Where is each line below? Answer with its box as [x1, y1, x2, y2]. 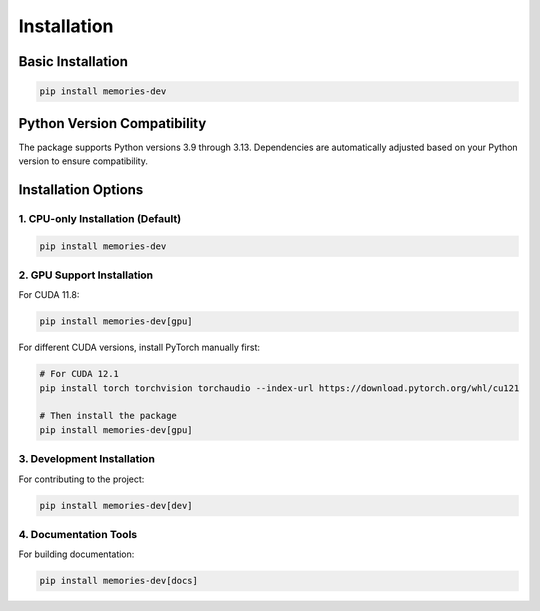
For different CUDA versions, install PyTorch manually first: [18, 341, 260, 354]
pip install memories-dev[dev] [39, 500, 194, 511]
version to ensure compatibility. [18, 155, 149, 167]
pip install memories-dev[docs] [39, 575, 199, 587]
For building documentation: [18, 548, 135, 560]
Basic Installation [18, 53, 129, 70]
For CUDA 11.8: [18, 289, 80, 301]
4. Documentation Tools [18, 527, 138, 541]
